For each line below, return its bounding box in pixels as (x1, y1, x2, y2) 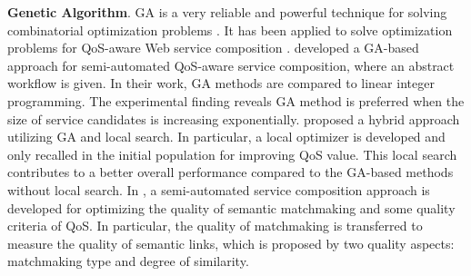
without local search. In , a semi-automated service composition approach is (7, 180, 430, 199)
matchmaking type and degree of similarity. (7, 251, 249, 271)
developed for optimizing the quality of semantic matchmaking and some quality (7, 198, 456, 217)
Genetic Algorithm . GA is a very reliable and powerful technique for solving (7, 3, 447, 21)
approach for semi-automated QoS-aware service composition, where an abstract (7, 55, 455, 74)
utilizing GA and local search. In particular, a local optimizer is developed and (7, 127, 446, 146)
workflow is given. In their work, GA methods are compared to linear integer (7, 74, 435, 93)
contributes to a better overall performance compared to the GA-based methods (7, 163, 454, 182)
